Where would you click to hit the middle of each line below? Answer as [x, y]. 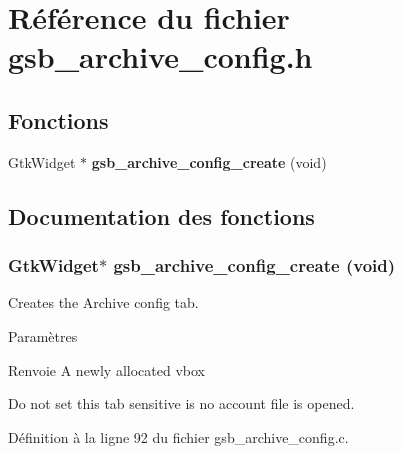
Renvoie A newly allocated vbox [106, 369]
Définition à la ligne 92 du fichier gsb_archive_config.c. [178, 436]
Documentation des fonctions [161, 215]
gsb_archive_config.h [160, 56]
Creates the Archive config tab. [103, 302]
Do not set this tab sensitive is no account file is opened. [181, 403]
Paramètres [43, 335]
